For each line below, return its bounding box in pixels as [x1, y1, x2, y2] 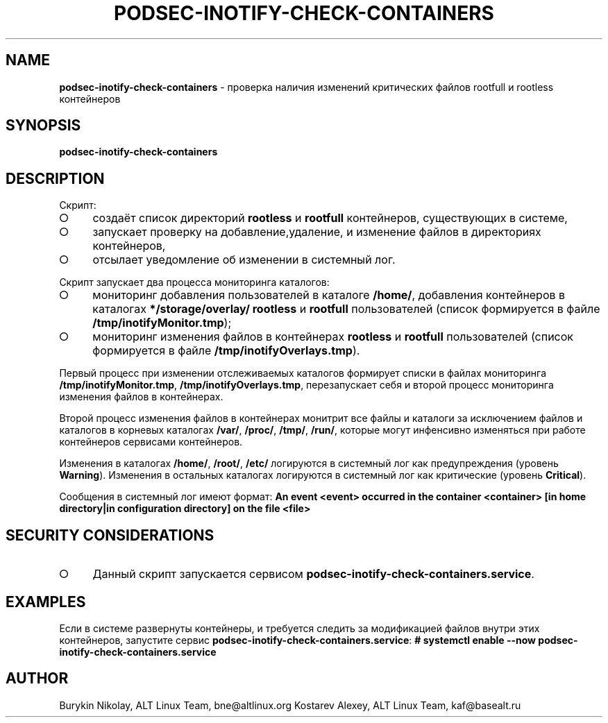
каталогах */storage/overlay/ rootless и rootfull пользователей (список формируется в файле [92, 302, 600, 316]
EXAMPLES [6, 593, 86, 611]
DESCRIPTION [6, 169, 105, 187]
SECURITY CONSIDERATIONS [6, 526, 214, 544]
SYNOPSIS [6, 117, 81, 135]
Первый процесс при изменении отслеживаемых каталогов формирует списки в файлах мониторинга [59, 367, 547, 380]
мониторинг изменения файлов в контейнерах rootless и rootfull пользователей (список [92, 330, 573, 344]
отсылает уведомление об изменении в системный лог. [92, 253, 396, 267]
